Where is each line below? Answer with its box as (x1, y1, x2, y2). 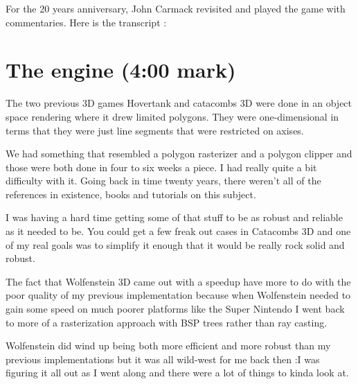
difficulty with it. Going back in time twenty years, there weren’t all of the (6, 173, 321, 188)
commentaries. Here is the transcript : (6, 15, 167, 29)
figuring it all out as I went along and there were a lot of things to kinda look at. (6, 365, 349, 380)
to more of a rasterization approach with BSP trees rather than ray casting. (6, 315, 328, 329)
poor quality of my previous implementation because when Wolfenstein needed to (6, 288, 351, 302)
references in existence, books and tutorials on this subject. (6, 186, 256, 201)
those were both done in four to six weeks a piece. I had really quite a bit (6, 159, 317, 174)
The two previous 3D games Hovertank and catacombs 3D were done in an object (6, 96, 352, 110)
